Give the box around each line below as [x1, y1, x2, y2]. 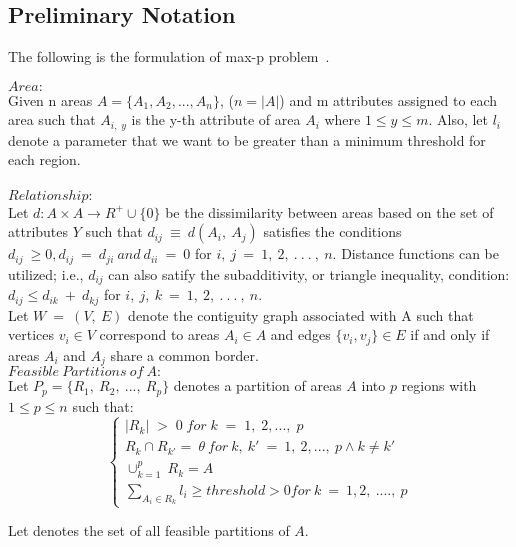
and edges [270, 324, 331, 345]
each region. [8, 149, 81, 170]
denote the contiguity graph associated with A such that [128, 304, 474, 325]
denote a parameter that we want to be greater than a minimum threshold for [8, 129, 486, 150]
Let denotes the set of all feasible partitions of [8, 520, 290, 541]
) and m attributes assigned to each [279, 89, 497, 110]
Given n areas [8, 89, 93, 110]
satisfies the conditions [263, 221, 402, 242]
